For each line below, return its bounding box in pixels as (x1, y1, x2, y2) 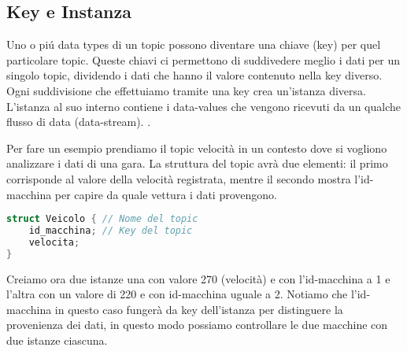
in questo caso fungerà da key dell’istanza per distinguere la (54, 301, 343, 317)
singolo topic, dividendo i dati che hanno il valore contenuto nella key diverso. (6, 67, 383, 83)
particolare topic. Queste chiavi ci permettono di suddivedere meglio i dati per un (6, 51, 401, 68)
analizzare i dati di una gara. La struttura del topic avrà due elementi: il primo (6, 155, 388, 172)
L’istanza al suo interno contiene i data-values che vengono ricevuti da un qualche (6, 98, 401, 114)
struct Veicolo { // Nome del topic (6, 213, 198, 225)
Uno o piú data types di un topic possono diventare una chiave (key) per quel (6, 36, 381, 53)
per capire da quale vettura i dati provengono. (54, 186, 277, 202)
